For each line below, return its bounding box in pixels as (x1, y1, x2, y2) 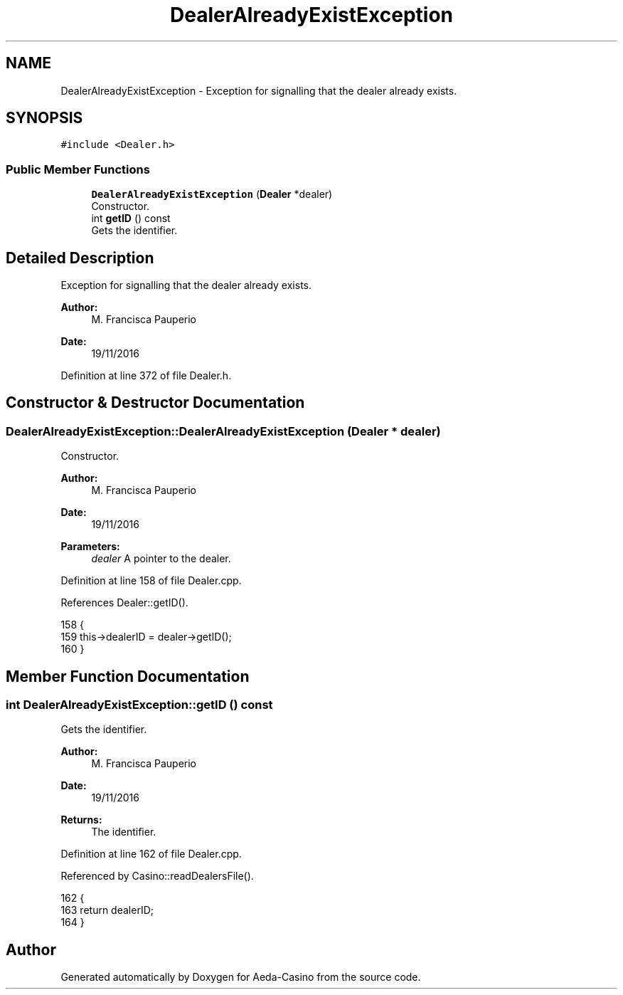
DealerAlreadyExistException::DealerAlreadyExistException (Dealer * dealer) (6, 423, 441, 438)
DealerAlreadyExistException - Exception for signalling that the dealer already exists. (60, 84, 457, 97)
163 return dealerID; (60, 904, 154, 917)
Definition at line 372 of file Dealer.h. (60, 369, 232, 382)
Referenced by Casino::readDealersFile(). (60, 870, 254, 883)
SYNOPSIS (6, 109, 83, 127)
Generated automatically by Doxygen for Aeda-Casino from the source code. (60, 971, 421, 984)
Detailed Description (6, 248, 154, 267)
